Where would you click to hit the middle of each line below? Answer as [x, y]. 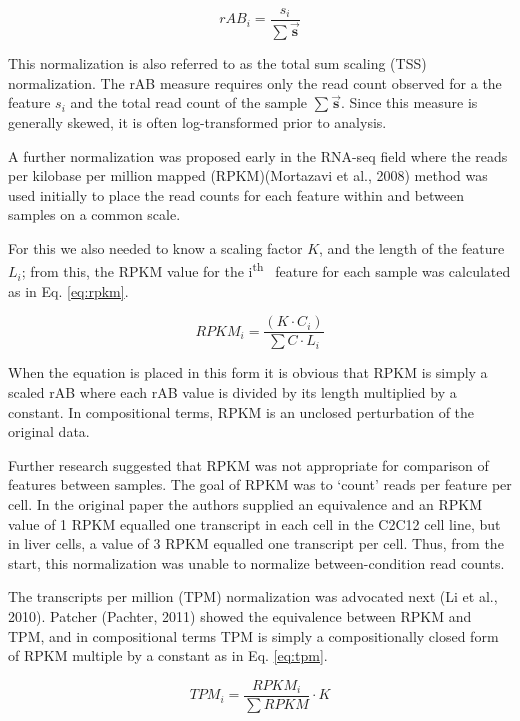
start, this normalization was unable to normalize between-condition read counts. [256, 562]
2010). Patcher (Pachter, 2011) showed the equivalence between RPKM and [240, 615]
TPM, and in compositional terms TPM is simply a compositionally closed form [253, 635]
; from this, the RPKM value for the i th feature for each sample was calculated [266, 270]
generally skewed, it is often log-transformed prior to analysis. [197, 121]
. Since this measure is [409, 102]
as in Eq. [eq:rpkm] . [68, 290]
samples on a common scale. [94, 214]
